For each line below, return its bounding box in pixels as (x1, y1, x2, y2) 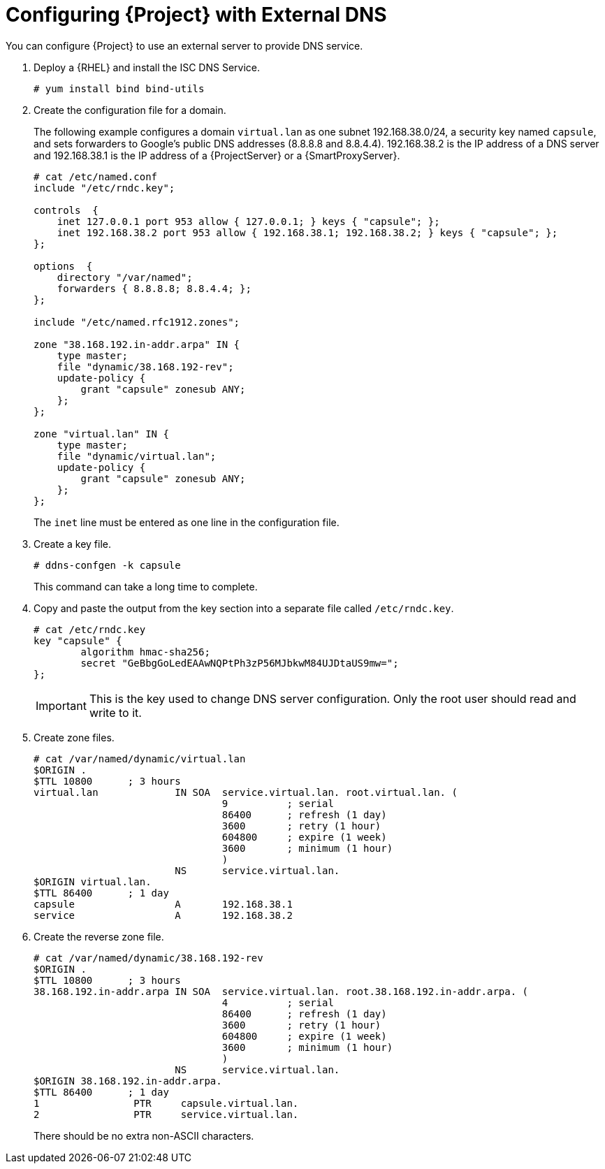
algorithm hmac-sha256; (80, 646, 210, 658)
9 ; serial (221, 797, 334, 809)
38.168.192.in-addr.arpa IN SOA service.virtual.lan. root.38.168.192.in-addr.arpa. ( (34, 985, 529, 997)
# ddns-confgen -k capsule (34, 559, 181, 571)
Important (36, 698, 87, 713)
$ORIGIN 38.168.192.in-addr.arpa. (34, 1075, 222, 1087)
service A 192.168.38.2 (34, 909, 293, 921)
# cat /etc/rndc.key (34, 623, 146, 635)
